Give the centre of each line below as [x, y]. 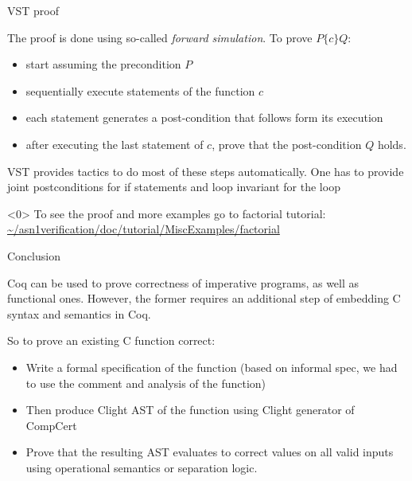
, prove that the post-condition [287, 144]
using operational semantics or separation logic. [142, 467]
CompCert [51, 425]
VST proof [33, 10]
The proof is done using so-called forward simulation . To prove [160, 37]
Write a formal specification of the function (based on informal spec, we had [212, 367]
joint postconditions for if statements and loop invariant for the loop [174, 187]
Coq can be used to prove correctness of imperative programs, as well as [183, 282]
